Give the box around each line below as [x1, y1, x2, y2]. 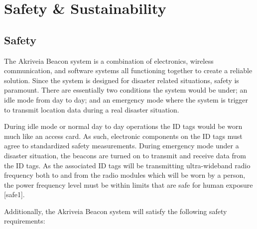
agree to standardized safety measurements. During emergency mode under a [4, 140, 239, 151]
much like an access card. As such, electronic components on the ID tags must [4, 130, 243, 141]
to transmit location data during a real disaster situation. [4, 104, 179, 114]
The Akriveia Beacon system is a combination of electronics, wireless [4, 55, 214, 66]
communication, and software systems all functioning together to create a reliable [4, 65, 253, 76]
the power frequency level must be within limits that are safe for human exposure [4, 179, 253, 190]
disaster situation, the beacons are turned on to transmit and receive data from [4, 150, 246, 160]
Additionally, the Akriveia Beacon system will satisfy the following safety [4, 206, 227, 216]
